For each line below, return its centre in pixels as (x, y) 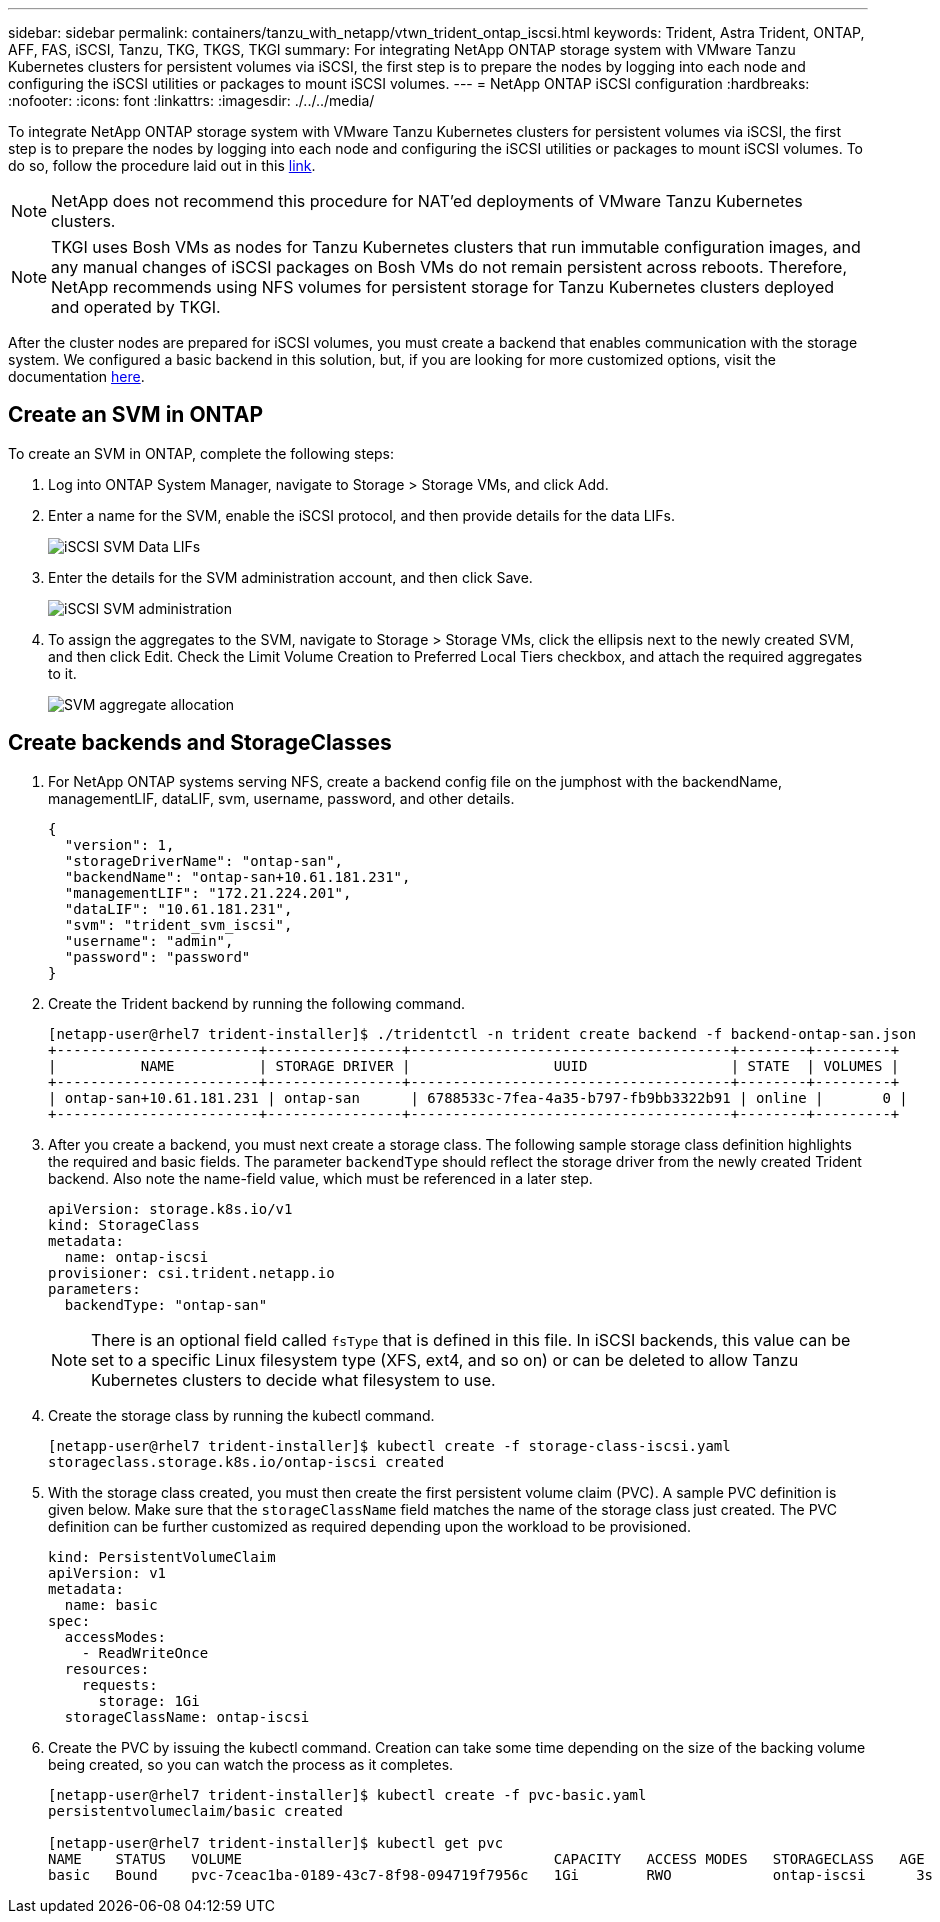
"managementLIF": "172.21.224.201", (208, 892)
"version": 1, (119, 844)
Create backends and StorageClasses (200, 743)
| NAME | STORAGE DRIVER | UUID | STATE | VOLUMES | (474, 1065)
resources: (107, 1668)
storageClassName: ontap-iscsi (187, 1716)
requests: (119, 1684)
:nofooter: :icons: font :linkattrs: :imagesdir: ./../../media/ (191, 100)
